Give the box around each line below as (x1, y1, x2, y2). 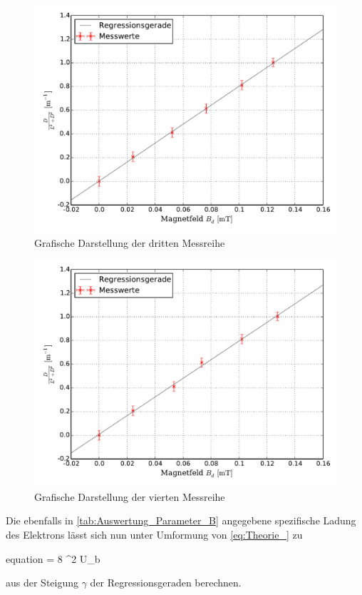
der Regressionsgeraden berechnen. (90, 575, 242, 590)
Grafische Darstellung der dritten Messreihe (34, 235, 225, 250)
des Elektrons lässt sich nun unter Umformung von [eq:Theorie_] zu (6, 527, 303, 541)
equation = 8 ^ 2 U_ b (6, 551, 100, 566)
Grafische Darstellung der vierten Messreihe (34, 489, 225, 504)
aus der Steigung (6, 575, 79, 590)
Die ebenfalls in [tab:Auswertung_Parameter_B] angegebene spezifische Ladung (6, 513, 356, 528)
